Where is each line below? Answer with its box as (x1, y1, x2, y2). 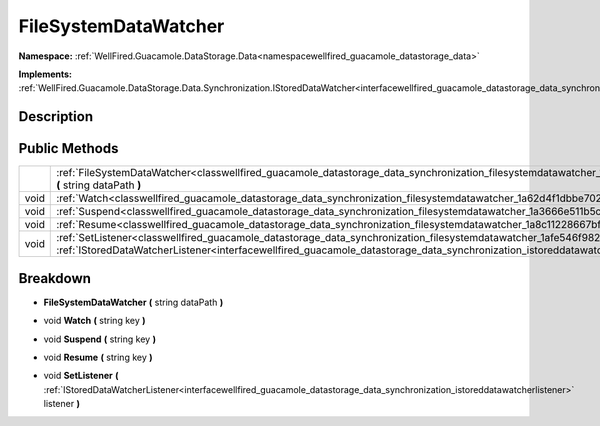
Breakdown (18, 270, 92, 287)
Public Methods (18, 140, 119, 157)
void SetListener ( (43, 370, 119, 382)
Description (18, 108, 94, 125)
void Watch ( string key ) (43, 315, 146, 327)
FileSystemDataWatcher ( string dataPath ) (43, 296, 224, 308)
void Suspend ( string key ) (43, 333, 157, 345)
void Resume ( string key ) (43, 351, 154, 363)
